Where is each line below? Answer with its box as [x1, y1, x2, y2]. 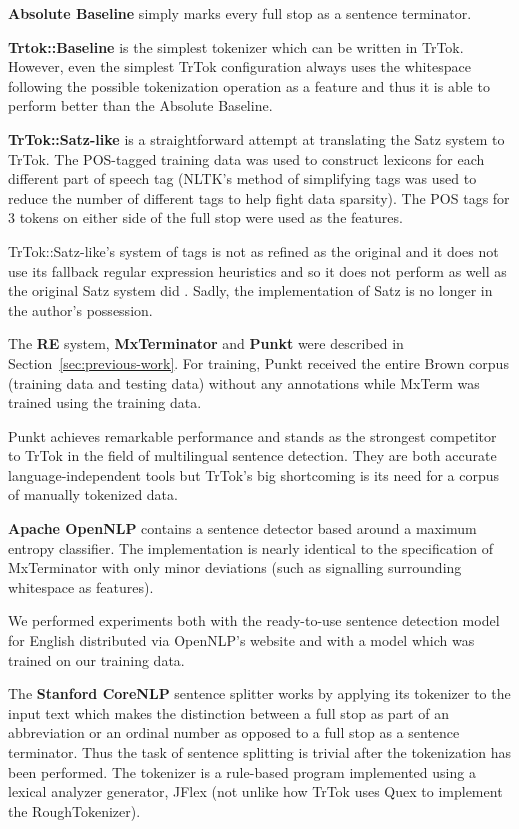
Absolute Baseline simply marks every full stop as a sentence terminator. [8, 3, 472, 23]
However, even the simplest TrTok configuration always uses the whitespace [8, 56, 471, 77]
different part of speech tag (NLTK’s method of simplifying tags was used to [8, 168, 477, 189]
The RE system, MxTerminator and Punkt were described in [8, 333, 404, 354]
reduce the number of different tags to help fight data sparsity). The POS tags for [8, 187, 510, 208]
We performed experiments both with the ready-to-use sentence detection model [8, 610, 500, 631]
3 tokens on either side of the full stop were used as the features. [8, 207, 403, 228]
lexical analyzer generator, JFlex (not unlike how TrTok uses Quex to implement [8, 781, 503, 802]
